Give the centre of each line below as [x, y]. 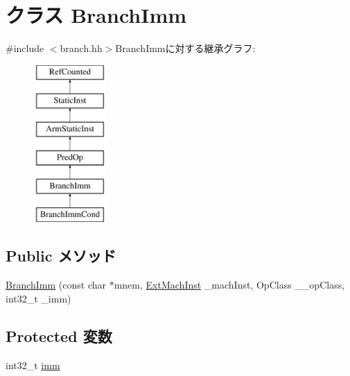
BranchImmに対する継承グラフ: [185, 48]
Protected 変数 [59, 335]
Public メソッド [61, 256]
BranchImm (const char [56, 285]
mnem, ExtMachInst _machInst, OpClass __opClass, [229, 285]
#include [25, 48]
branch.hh [81, 48]
